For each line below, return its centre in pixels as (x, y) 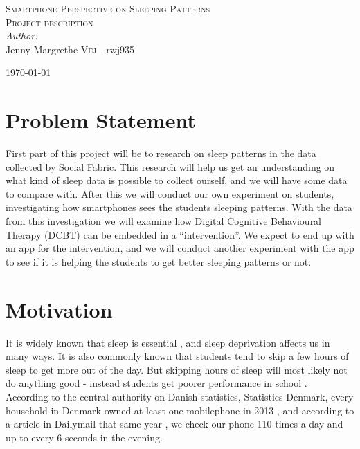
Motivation (59, 309)
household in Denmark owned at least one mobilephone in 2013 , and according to (180, 410)
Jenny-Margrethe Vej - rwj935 (70, 49)
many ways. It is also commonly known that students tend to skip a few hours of (177, 356)
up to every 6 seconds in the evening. (84, 437)
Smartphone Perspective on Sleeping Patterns (108, 8)
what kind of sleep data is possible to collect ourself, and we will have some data (177, 180)
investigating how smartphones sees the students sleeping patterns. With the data (179, 207)
